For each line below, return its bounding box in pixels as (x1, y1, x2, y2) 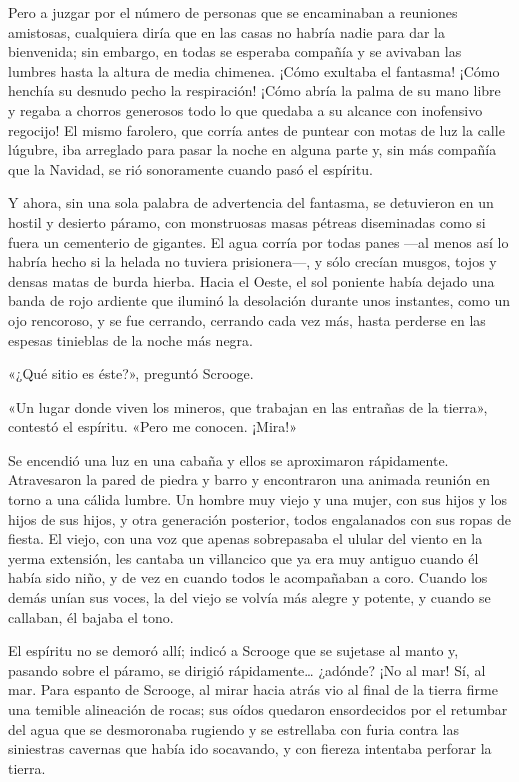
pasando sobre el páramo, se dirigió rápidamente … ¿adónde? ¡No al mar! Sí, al (8, 659, 486, 680)
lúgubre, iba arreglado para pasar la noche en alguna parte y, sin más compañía (8, 139, 497, 160)
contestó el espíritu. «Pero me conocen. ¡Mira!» (8, 416, 298, 437)
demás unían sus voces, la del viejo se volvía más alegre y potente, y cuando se (8, 587, 491, 608)
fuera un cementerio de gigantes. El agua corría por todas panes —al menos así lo (8, 231, 509, 252)
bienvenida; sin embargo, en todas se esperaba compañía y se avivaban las (8, 41, 462, 62)
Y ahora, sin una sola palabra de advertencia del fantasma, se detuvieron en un (8, 192, 494, 213)
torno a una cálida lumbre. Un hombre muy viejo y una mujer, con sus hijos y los (8, 489, 508, 510)
